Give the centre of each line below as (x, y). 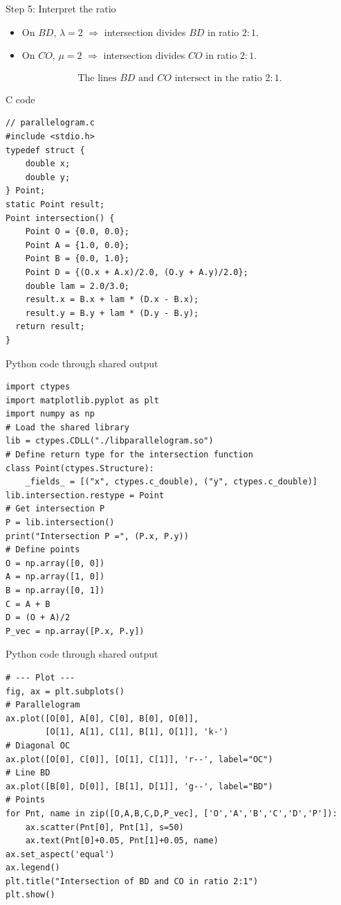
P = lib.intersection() (60, 523)
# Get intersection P (55, 509)
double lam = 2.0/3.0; (77, 286)
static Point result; (55, 204)
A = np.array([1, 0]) (55, 577)
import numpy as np (50, 414)
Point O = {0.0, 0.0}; (77, 232)
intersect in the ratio (218, 78)
